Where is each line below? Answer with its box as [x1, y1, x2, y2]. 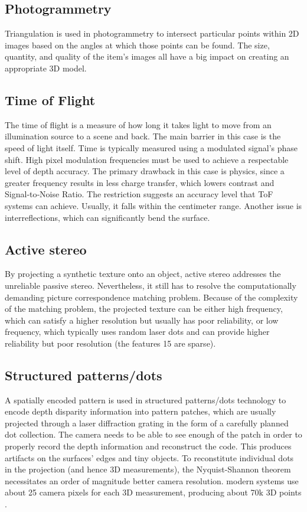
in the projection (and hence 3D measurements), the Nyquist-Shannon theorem [5, 463, 291, 475]
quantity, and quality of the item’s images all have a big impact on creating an [5, 50, 289, 63]
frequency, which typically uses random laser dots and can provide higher [5, 325, 270, 338]
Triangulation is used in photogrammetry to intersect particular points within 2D [5, 27, 299, 40]
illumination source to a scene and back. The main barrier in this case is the [5, 130, 281, 142]
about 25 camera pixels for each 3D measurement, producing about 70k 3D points [5, 486, 302, 498]
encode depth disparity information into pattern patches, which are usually [5, 405, 276, 418]
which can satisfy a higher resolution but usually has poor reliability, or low [5, 314, 279, 326]
